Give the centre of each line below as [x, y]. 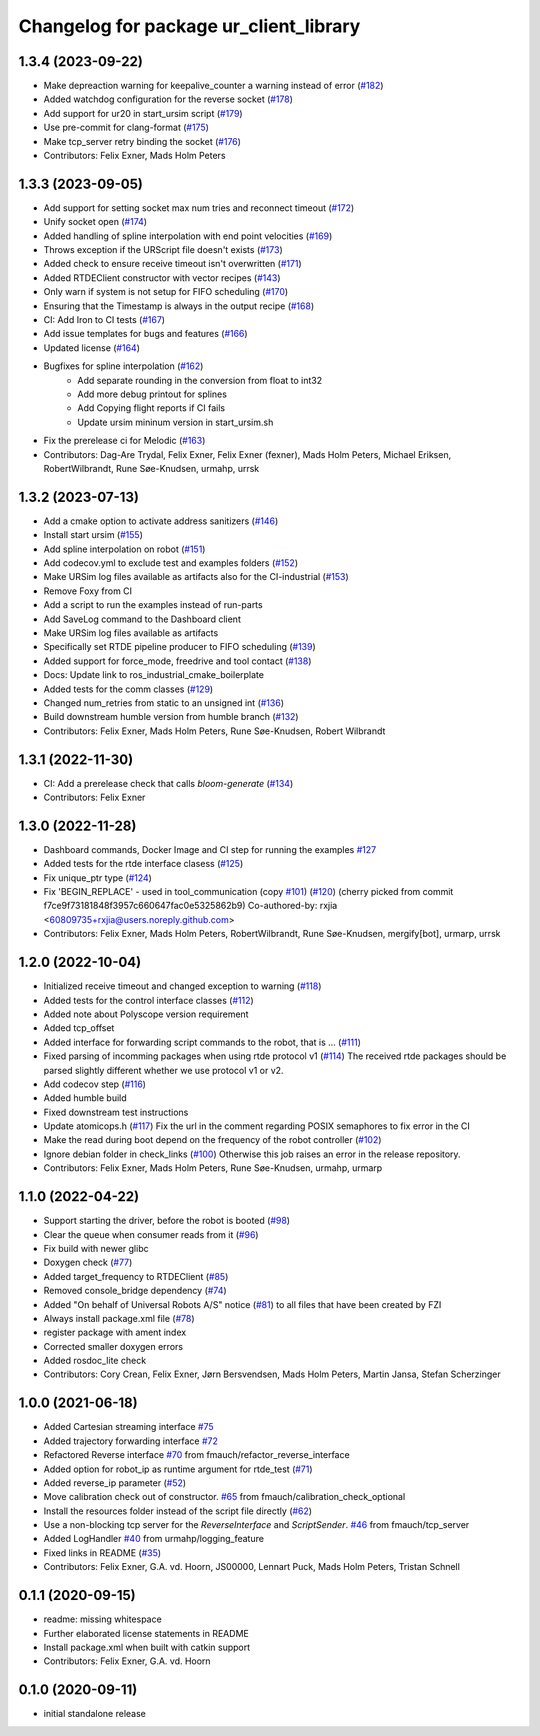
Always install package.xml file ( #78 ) [119, 1318]
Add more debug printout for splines [152, 394]
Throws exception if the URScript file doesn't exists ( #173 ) [163, 250]
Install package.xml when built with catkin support [147, 1647]
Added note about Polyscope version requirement [146, 1014]
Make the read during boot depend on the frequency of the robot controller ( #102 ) [212, 1140]
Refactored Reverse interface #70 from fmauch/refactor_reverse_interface [196, 1455]
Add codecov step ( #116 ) [95, 1084]
